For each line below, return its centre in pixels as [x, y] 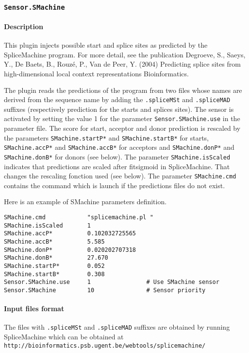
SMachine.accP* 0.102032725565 [70, 234]
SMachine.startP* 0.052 [54, 266]
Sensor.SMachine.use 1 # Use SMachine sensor [112, 282]
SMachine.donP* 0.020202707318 [70, 250]
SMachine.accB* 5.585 [54, 242]
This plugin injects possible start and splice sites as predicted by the [106, 45]
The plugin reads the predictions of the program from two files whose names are [123, 90]
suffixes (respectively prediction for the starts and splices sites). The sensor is [119, 109]
